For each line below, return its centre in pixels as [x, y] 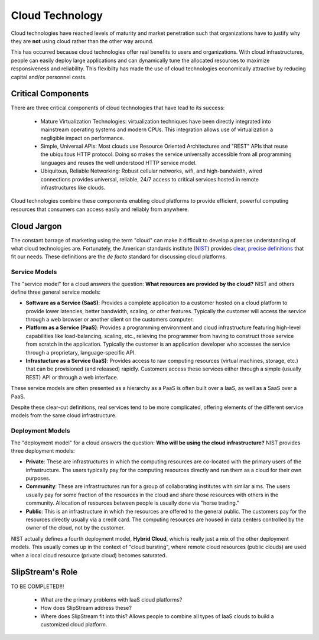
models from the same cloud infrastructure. [64, 415]
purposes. [38, 478]
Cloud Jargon [36, 226]
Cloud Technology [57, 15]
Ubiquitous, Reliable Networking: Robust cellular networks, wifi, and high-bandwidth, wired [151, 171]
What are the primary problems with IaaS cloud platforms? [111, 599]
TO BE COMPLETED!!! [38, 586]
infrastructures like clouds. [73, 187]
